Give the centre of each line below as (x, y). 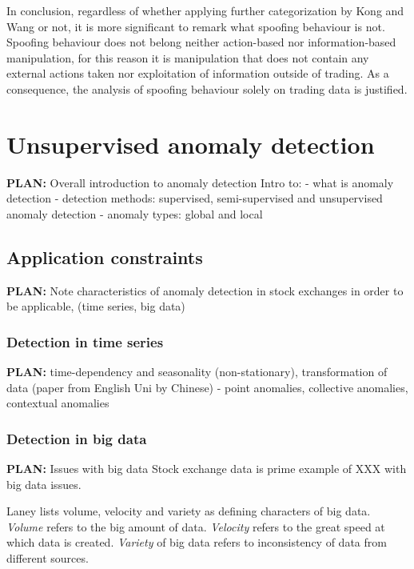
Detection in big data (77, 438)
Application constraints (105, 256)
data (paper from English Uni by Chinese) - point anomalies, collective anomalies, (207, 387)
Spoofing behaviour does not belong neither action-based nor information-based (201, 42)
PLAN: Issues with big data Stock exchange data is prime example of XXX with (207, 469)
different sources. (48, 558)
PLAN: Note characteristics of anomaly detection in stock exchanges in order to (205, 290)
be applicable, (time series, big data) (96, 306)
